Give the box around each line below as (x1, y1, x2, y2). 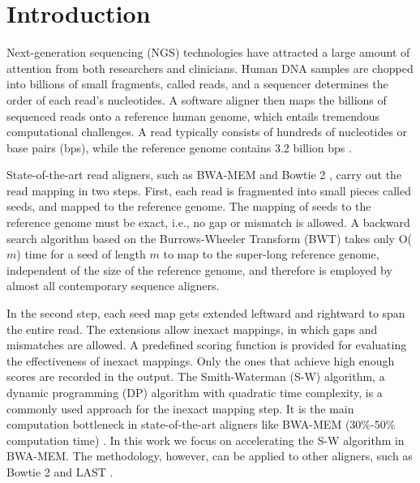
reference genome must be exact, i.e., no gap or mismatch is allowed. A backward (6, 214, 410, 231)
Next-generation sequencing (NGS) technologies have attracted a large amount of (6, 44, 410, 61)
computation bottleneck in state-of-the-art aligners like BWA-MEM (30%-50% (6, 416, 396, 433)
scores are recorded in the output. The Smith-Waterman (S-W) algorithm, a (6, 368, 385, 385)
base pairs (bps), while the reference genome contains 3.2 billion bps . (6, 139, 352, 156)
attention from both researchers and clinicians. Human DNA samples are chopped (6, 59, 414, 76)
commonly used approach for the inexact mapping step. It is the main (6, 400, 354, 417)
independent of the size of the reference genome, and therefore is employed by (6, 261, 392, 278)
